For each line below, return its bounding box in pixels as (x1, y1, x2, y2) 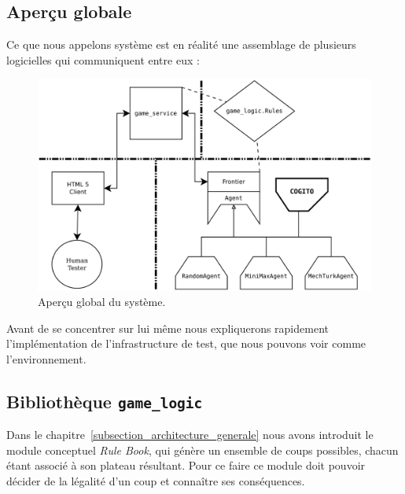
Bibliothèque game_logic (6, 389, 203, 413)
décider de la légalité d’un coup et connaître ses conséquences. (6, 473, 305, 489)
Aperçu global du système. (38, 293, 166, 310)
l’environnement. (6, 350, 87, 367)
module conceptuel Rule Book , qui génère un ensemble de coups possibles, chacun (6, 441, 399, 458)
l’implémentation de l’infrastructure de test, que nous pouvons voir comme (6, 335, 366, 352)
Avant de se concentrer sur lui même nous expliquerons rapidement (6, 319, 329, 336)
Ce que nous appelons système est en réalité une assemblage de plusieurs (6, 36, 356, 53)
